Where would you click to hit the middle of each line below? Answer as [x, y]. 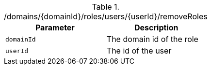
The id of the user [139, 51]
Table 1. [106, 7]
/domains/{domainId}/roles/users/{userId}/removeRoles [106, 16]
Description [156, 28]
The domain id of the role [152, 39]
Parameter [55, 28]
